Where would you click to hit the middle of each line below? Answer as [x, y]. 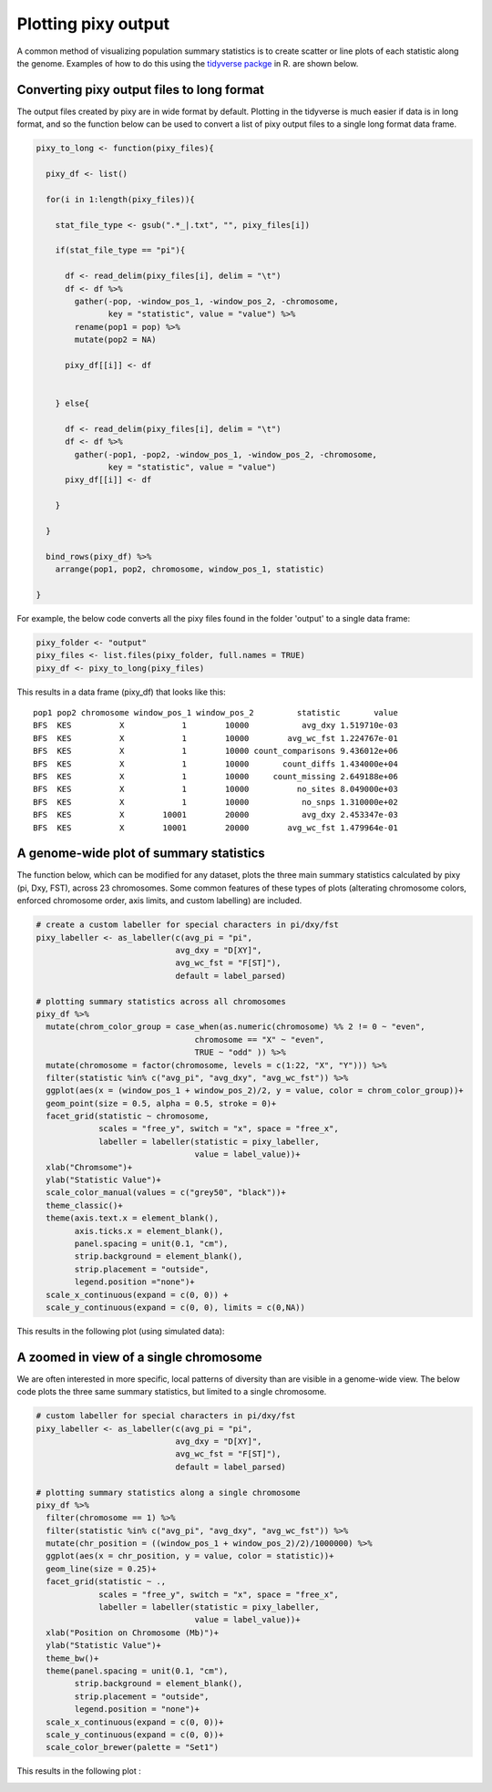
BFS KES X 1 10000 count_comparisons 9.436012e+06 [215, 751]
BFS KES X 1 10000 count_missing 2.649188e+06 [215, 776]
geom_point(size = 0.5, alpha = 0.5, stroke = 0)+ [161, 1103]
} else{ [72, 404]
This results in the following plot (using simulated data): [121, 1331]
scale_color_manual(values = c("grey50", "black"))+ [166, 1193]
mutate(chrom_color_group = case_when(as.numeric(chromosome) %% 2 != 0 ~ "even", [236, 1027]
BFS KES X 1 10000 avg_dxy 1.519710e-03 [215, 726]
